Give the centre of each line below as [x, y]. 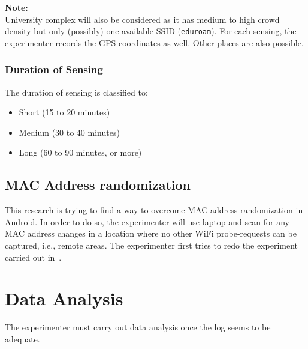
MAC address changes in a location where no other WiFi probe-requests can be [151, 233]
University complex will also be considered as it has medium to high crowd [142, 19]
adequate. [22, 338]
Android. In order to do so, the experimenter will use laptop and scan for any [147, 221]
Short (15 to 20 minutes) [64, 112]
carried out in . [33, 257]
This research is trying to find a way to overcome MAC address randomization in [154, 210]
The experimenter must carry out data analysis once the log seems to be [138, 327]
